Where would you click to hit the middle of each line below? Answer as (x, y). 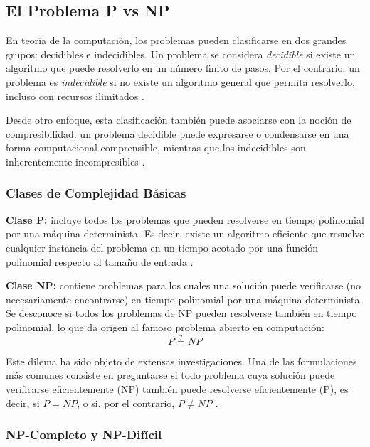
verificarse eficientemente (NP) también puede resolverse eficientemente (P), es (177, 388)
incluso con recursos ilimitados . (75, 96)
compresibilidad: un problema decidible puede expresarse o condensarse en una (178, 133)
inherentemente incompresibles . (75, 161)
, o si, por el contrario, (126, 403)
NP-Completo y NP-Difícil (84, 435)
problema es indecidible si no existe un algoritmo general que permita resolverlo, (180, 81)
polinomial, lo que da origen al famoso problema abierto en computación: (165, 327)
